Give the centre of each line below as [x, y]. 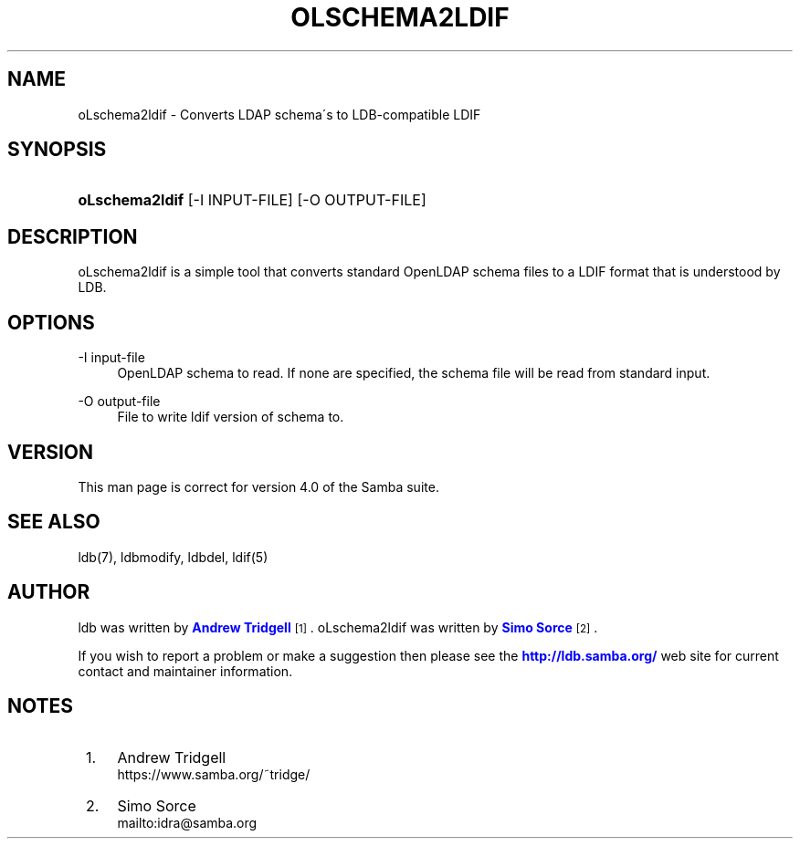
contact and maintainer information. [185, 671]
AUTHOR [49, 592]
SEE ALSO [54, 522]
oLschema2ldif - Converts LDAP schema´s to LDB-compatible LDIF [279, 114]
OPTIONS [51, 322]
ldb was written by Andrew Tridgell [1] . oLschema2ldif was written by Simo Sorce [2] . [338, 627]
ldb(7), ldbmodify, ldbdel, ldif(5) [173, 557]
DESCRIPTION [73, 236]
